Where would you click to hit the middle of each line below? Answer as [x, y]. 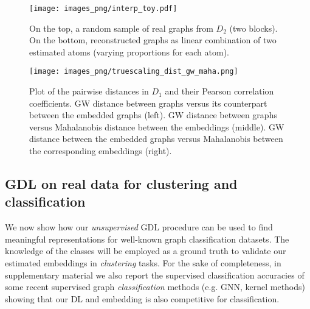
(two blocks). [253, 28]
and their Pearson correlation [219, 91]
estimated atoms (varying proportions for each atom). [129, 51]
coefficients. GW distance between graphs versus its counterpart [148, 103]
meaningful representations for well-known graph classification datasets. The [147, 239]
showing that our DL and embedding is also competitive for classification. [142, 298]
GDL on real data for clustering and [121, 184]
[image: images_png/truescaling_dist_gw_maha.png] [134, 72]
